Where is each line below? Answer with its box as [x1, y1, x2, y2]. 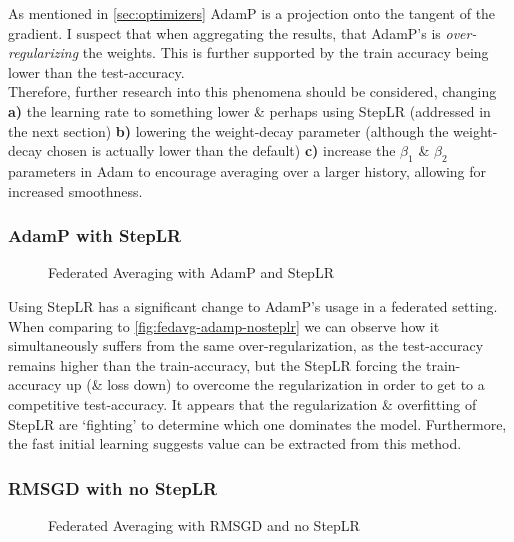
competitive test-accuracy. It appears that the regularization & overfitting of [8, 393, 477, 414]
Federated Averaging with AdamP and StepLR [48, 262, 334, 283]
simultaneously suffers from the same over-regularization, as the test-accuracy [8, 335, 484, 356]
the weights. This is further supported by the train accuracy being [82, 42, 489, 63]
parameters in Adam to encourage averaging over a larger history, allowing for [8, 160, 487, 181]
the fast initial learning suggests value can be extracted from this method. [8, 433, 462, 454]
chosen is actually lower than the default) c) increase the [46, 140, 396, 161]
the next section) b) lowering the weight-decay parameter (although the [8, 120, 449, 141]
